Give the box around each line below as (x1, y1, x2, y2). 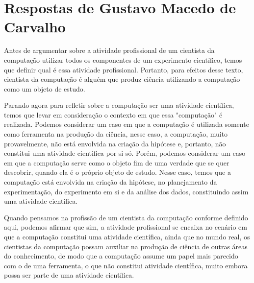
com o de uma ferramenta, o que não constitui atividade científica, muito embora (4, 260, 248, 270)
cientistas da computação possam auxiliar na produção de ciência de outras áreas (4, 241, 248, 251)
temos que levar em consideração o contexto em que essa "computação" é (4, 109, 223, 119)
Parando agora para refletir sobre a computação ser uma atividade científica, (4, 100, 234, 110)
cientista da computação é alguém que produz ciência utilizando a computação (4, 74, 240, 84)
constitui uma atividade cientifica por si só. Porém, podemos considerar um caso (4, 148, 246, 158)
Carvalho (4, 17, 66, 37)
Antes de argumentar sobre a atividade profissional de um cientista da (4, 45, 215, 55)
